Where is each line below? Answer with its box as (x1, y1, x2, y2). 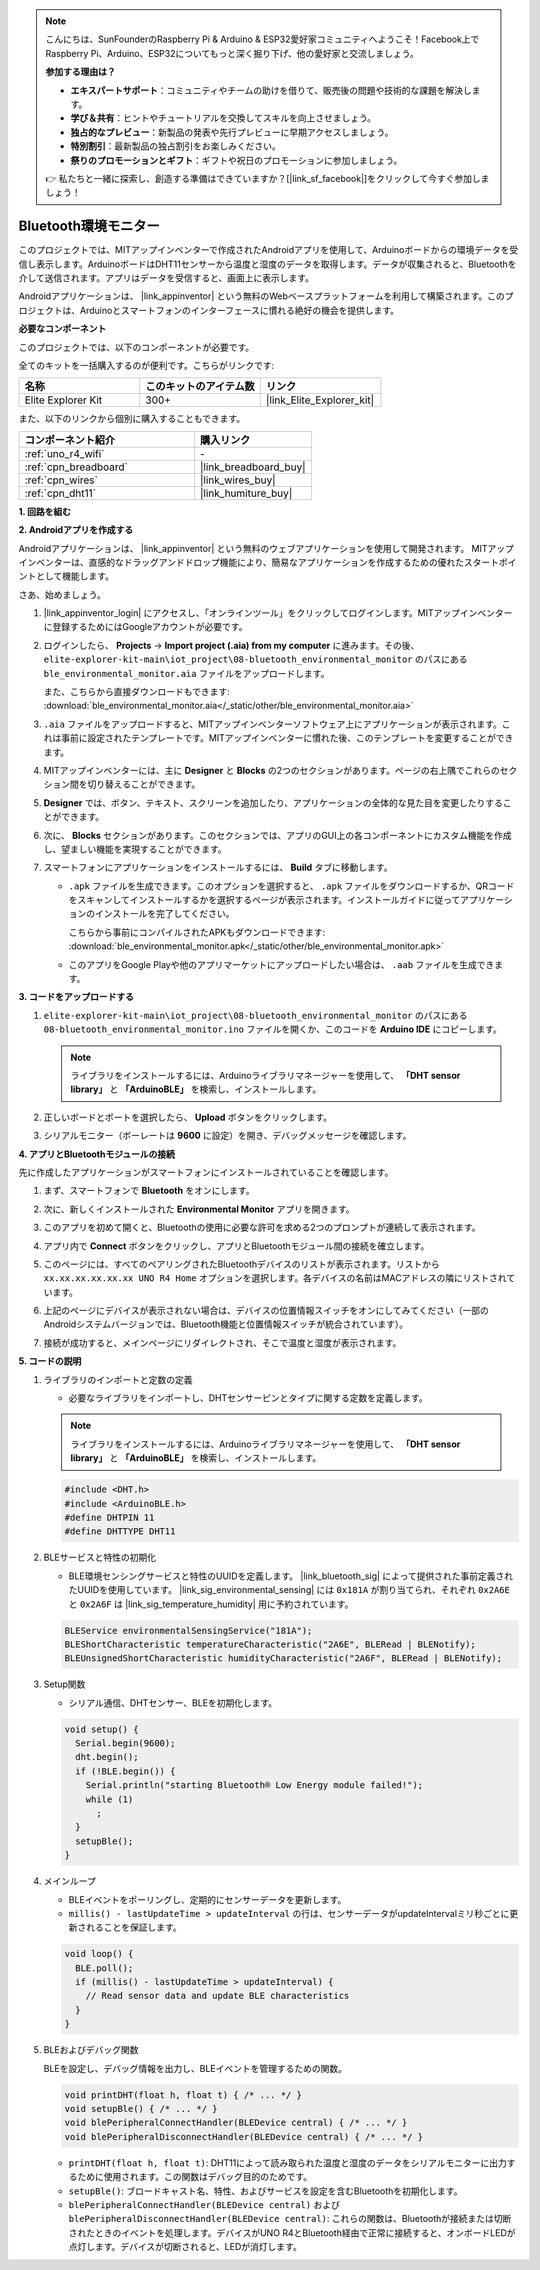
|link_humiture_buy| (200, 486, 293, 500)
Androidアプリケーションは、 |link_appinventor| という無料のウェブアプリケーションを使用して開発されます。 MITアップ (18, 542, 515, 554)
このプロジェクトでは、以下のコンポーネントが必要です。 (18, 341, 255, 353)
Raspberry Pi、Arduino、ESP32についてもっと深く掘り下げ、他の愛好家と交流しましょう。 (45, 47, 419, 59)
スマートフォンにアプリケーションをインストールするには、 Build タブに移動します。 (43, 861, 393, 874)
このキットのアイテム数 (145, 380, 255, 394)
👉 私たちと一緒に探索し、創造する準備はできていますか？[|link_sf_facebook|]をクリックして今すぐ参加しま (45, 172, 490, 184)
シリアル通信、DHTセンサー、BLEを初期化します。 (68, 1696, 278, 1709)
